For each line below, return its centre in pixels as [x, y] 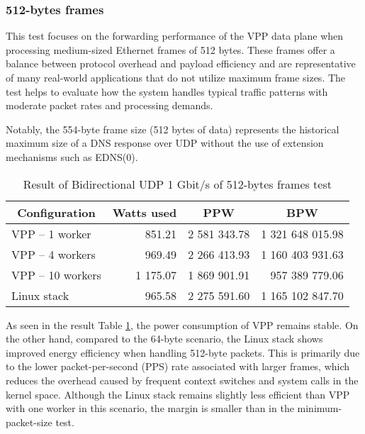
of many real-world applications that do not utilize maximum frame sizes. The [176, 77]
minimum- [320, 408]
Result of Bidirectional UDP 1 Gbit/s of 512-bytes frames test [177, 184]
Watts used [145, 212]
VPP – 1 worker [51, 233]
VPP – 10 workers [56, 274]
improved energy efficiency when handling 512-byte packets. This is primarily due [183, 352]
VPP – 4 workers [54, 254]
